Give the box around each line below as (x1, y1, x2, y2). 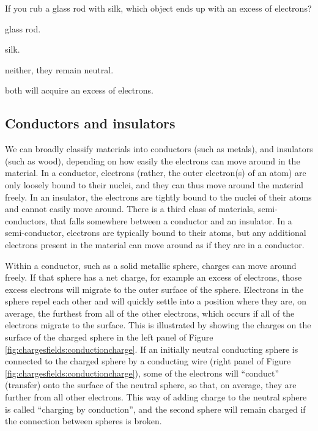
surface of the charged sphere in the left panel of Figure (5, 331, 213, 344)
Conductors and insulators (5, 114, 176, 133)
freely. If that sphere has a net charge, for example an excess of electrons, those (5, 271, 302, 284)
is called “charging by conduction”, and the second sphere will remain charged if (5, 402, 306, 415)
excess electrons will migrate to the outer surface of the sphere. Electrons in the (5, 282, 304, 295)
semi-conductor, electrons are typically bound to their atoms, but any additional (5, 226, 306, 239)
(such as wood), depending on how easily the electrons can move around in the (5, 154, 300, 167)
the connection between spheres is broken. (5, 414, 162, 427)
